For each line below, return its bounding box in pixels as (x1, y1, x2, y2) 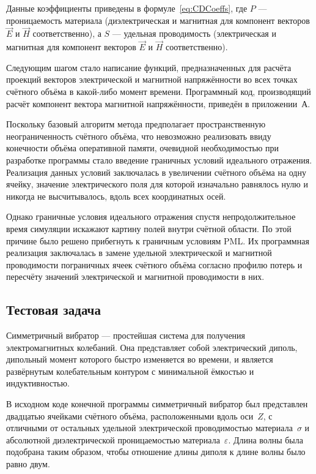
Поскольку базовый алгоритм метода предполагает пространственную (6, 118, 266, 130)
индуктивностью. (6, 377, 70, 389)
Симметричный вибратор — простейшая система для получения (6, 329, 246, 342)
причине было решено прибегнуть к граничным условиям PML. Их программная (6, 234, 309, 247)
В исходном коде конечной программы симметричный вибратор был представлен (6, 397, 308, 410)
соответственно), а (32, 27, 101, 40)
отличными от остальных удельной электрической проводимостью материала (6, 421, 293, 434)
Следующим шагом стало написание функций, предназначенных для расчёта (6, 61, 292, 73)
